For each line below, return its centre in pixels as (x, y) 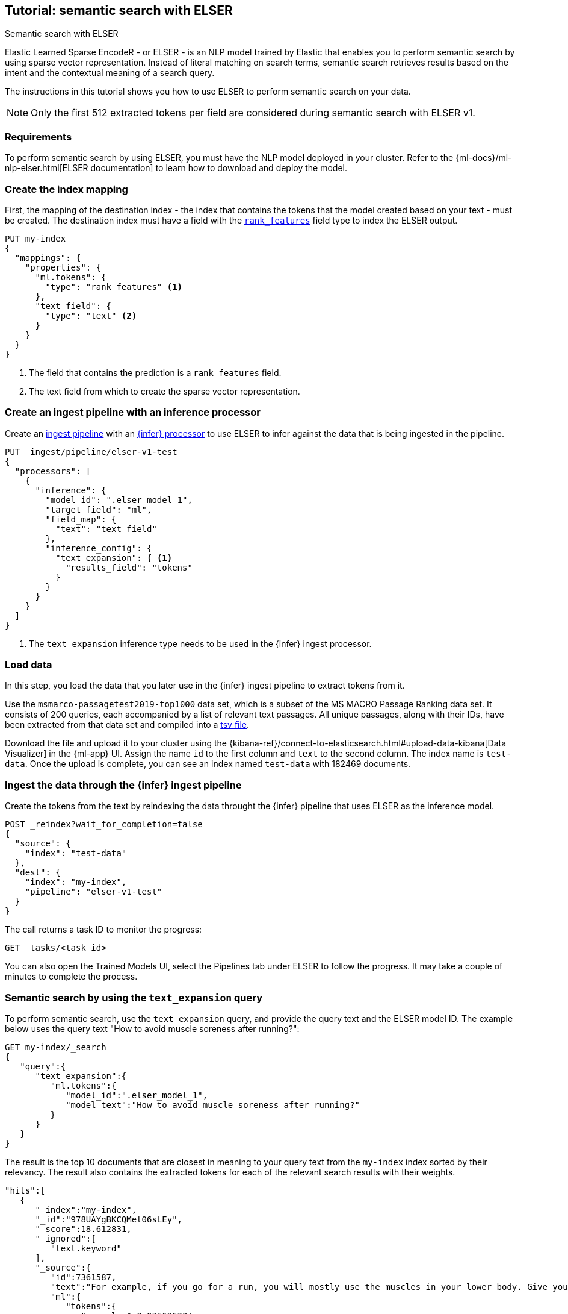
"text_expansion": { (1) (114, 558)
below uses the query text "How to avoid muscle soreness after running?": (152, 1028)
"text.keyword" (86, 1248)
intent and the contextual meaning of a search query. (110, 73)
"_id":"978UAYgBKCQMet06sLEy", (109, 1219)
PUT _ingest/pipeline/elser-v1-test (91, 452)
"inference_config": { (99, 548)
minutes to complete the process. (71, 977)
